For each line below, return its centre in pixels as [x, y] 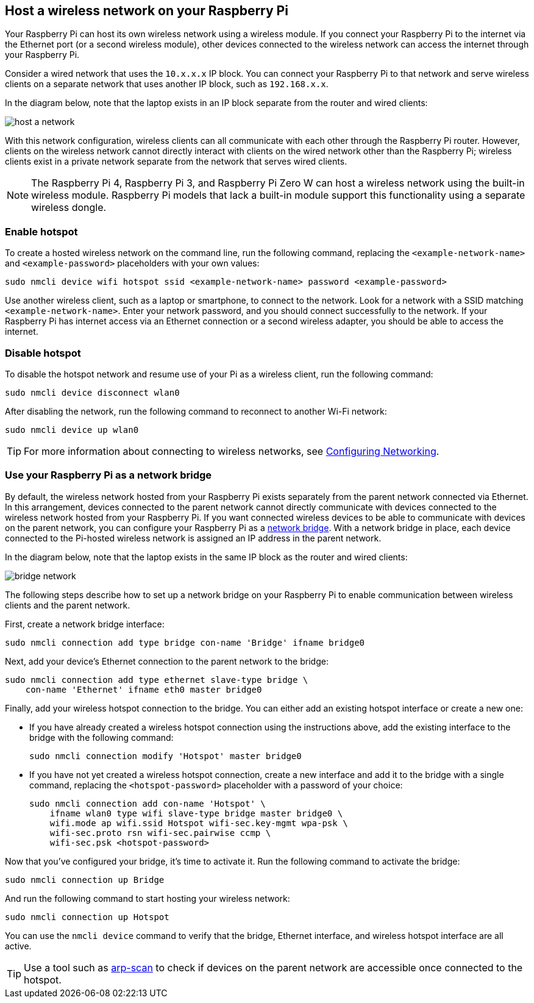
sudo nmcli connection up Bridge [85, 880]
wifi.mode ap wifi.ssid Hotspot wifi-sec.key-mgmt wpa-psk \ [199, 823]
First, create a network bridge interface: [85, 624]
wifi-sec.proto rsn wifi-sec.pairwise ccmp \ [160, 833]
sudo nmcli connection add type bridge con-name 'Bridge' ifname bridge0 [185, 642]
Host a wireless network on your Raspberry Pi [147, 11]
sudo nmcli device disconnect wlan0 [92, 392]
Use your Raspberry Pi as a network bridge [109, 475]
